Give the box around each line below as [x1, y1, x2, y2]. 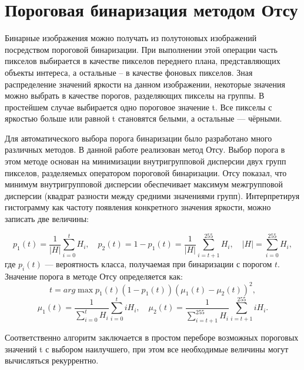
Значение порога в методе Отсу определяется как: [5, 270, 183, 282]
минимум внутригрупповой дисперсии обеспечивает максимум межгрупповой [5, 178, 283, 190]
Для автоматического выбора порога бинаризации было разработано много [5, 132, 272, 144]
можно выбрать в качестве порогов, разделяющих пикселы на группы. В [5, 89, 265, 102]
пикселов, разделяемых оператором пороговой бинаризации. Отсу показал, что [5, 166, 287, 179]
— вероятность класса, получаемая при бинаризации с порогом [45, 257, 272, 270]
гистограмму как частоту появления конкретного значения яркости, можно [5, 201, 271, 213]
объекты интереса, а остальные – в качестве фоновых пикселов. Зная [5, 66, 253, 78]
